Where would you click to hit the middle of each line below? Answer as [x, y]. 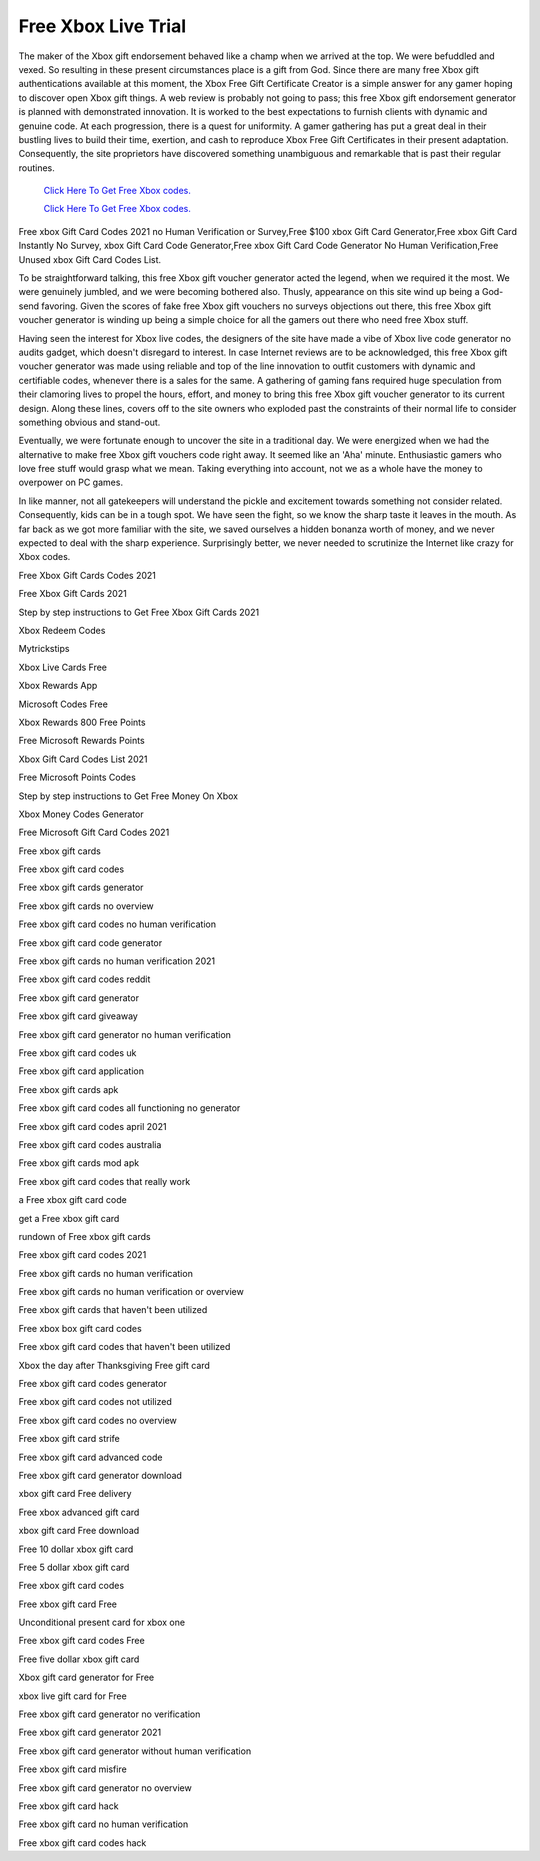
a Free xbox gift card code [72, 1200]
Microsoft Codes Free [63, 704]
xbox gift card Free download [79, 1531]
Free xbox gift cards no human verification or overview [131, 1292]
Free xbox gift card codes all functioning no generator [129, 1108]
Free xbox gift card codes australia [90, 1144]
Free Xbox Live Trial [102, 26]
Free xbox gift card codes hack [82, 1842]
